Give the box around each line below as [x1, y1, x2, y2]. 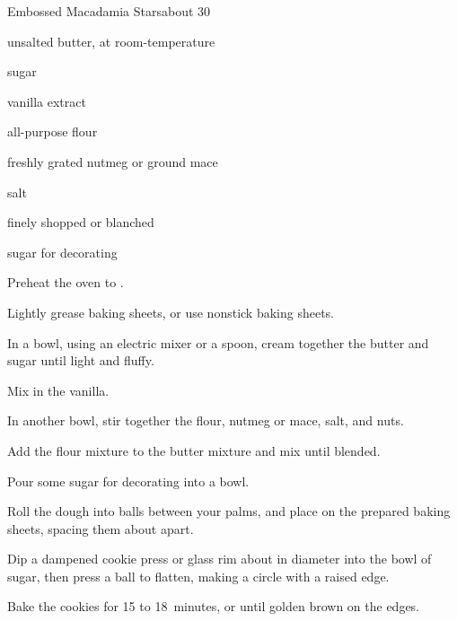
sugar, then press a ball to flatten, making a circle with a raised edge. [7, 566, 390, 585]
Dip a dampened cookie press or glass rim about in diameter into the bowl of [7, 549, 432, 568]
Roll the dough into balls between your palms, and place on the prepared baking [7, 502, 451, 520]
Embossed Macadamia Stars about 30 [7, 2, 211, 20]
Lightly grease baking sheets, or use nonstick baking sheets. [7, 302, 335, 321]
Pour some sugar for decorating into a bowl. [7, 471, 250, 490]
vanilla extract [7, 92, 86, 110]
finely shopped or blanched [7, 213, 154, 232]
